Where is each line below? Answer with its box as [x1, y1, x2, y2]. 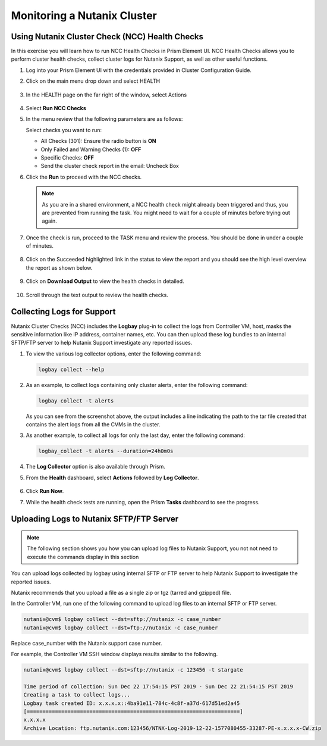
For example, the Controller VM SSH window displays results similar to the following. [11, 651, 218, 658]
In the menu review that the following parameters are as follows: [26, 116, 183, 123]
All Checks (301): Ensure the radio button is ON [40, 138, 156, 145]
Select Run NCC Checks [26, 105, 86, 112]
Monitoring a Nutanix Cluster [11, 9, 157, 22]
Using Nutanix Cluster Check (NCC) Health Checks [11, 32, 204, 42]
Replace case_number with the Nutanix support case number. [11, 639, 162, 647]
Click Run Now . [26, 488, 64, 495]
